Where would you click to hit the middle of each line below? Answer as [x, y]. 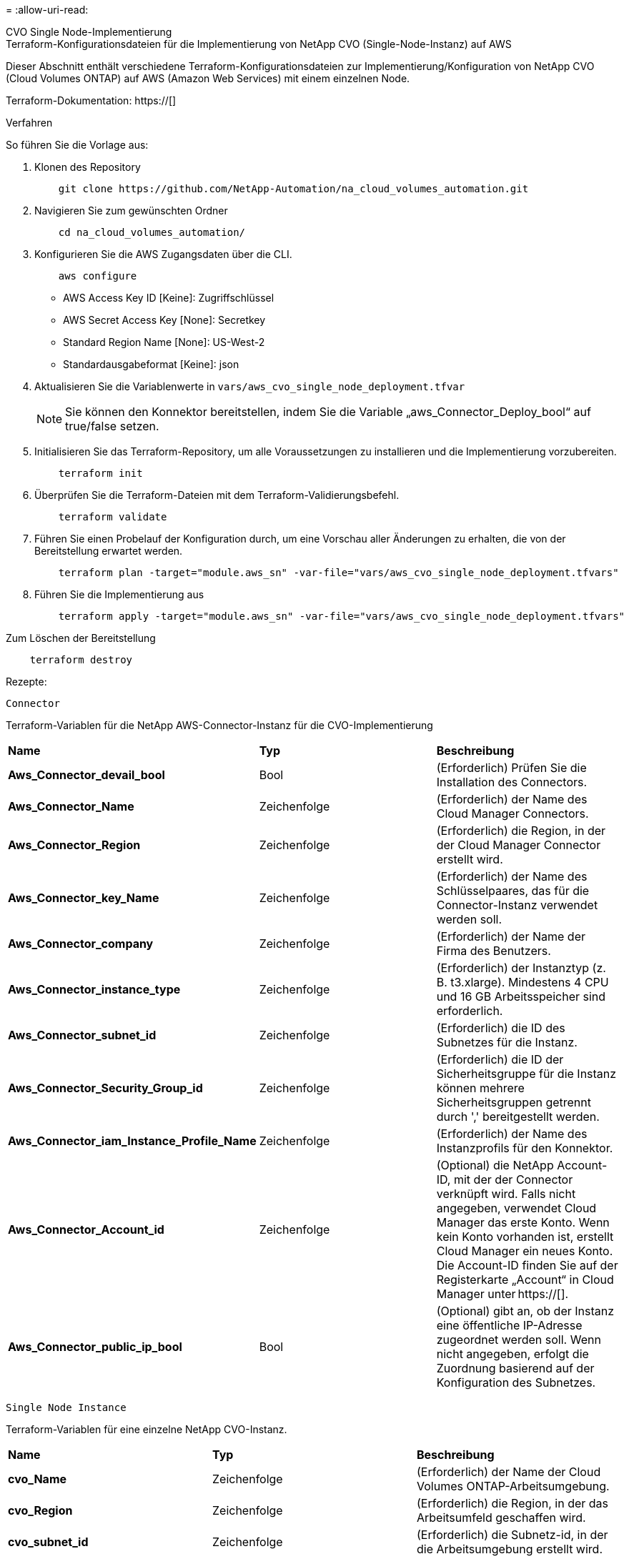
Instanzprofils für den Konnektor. [525, 1148]
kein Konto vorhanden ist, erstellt [525, 1237]
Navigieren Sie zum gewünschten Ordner [131, 211]
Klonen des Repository [88, 167]
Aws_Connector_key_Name [84, 898]
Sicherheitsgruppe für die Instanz [526, 1074]
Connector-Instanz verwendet [517, 905]
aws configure [98, 276]
